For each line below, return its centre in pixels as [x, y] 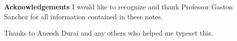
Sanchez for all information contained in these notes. [83, 16]
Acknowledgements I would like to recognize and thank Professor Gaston [118, 6]
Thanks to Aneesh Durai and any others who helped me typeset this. [109, 33]
